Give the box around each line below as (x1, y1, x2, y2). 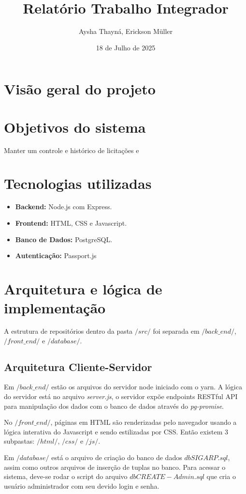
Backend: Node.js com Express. (15, 201, 112, 212)
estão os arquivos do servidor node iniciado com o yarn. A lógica (51, 382, 242, 392)
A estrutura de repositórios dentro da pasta (4, 326, 133, 336)
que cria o (206, 471, 236, 481)
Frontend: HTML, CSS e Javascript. (15, 217, 127, 228)
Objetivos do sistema (4, 117, 146, 137)
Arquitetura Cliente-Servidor (4, 359, 152, 374)
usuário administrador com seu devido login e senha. (4, 480, 159, 491)
